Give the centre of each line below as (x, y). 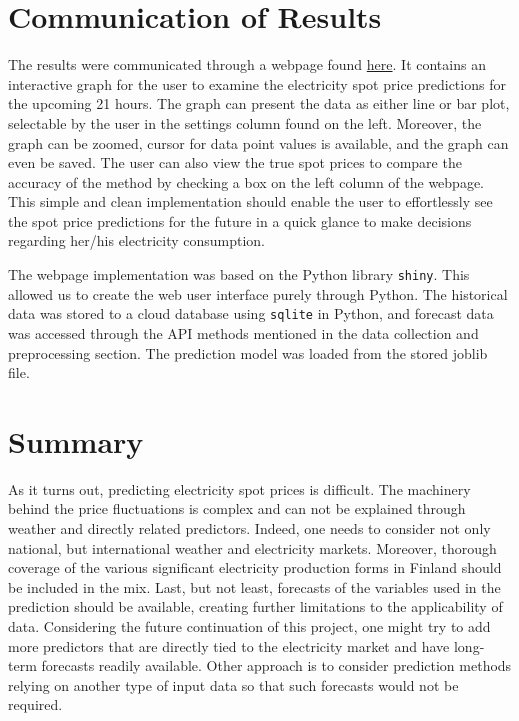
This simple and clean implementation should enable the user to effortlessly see (250, 201)
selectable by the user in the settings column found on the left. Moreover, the (245, 122)
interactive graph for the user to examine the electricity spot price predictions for (257, 83)
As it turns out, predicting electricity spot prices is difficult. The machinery (239, 488)
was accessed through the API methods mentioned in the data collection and (243, 332)
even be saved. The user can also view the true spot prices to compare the (235, 162)
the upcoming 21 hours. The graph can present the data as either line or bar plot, (259, 103)
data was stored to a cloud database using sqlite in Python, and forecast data (251, 313)
